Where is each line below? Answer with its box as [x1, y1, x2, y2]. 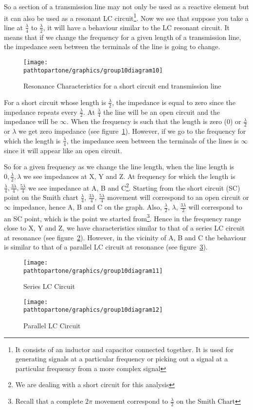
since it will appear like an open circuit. [4, 145, 122, 155]
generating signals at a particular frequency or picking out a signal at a [15, 354, 228, 364]
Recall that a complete [15, 396, 83, 406]
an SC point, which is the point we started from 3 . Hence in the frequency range [4, 212, 241, 223]
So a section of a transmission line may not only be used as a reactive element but [4, 1, 249, 11]
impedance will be [4, 116, 58, 126]
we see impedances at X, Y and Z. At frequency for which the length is [23, 171, 235, 181]
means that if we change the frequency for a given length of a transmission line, [4, 32, 241, 42]
